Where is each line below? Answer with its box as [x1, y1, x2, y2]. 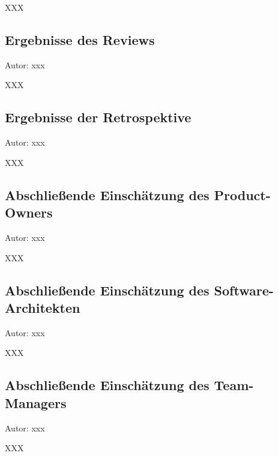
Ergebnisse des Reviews [5, 30, 155, 49]
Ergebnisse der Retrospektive [5, 108, 192, 126]
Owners [5, 203, 53, 222]
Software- [214, 280, 274, 299]
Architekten [5, 298, 80, 316]
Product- [214, 185, 271, 204]
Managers [5, 393, 67, 412]
